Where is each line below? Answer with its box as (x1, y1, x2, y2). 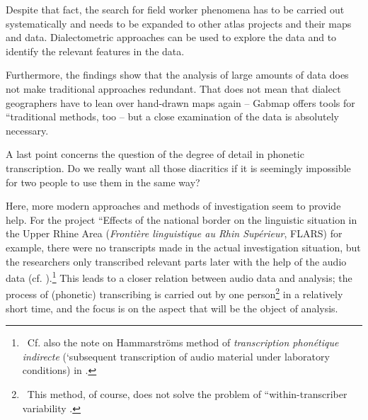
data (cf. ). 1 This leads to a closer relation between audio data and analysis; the (6, 268, 352, 285)
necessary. (6, 123, 49, 137)
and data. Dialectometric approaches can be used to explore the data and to (6, 30, 337, 45)
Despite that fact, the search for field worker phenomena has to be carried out (6, 2, 345, 16)
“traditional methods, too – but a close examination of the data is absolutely (6, 109, 339, 124)
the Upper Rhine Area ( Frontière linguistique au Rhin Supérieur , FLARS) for (6, 226, 343, 241)
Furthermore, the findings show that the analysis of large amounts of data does (6, 67, 349, 82)
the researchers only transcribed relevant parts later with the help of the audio (6, 254, 347, 268)
